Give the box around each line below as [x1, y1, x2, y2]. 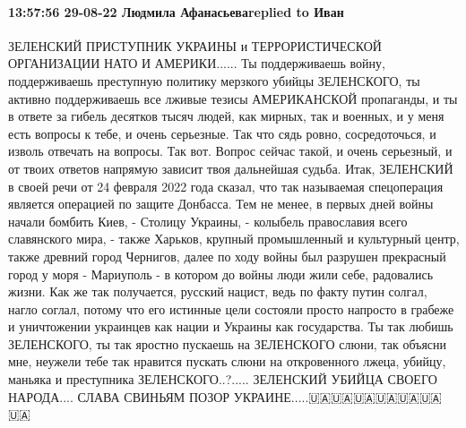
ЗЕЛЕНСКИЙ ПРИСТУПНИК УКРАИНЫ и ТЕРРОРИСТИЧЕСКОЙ [8, 36, 382, 55]
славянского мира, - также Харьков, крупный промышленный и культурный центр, [8, 229, 460, 248]
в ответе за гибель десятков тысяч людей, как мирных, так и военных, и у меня [8, 107, 444, 125]
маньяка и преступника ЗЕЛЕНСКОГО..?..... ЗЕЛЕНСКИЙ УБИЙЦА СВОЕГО [8, 370, 437, 389]
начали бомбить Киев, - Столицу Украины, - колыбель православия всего [8, 211, 408, 230]
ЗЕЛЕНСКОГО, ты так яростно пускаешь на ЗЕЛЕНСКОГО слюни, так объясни [8, 334, 447, 353]
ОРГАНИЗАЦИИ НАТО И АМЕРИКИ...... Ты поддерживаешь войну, [8, 54, 385, 73]
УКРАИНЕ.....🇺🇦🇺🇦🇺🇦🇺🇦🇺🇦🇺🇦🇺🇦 [233, 387, 443, 406]
